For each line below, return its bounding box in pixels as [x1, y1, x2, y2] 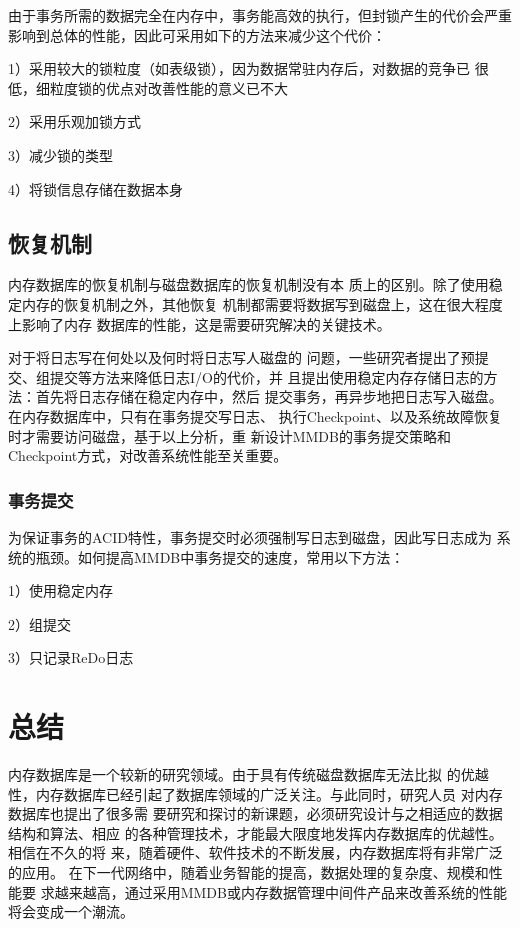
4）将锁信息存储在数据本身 [8, 178, 183, 199]
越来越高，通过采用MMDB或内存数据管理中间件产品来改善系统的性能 [54, 881, 507, 902]
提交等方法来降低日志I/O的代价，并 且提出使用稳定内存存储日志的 [49, 366, 484, 387]
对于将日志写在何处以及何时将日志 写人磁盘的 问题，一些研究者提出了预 [8, 347, 475, 368]
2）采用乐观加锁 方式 [8, 111, 141, 132]
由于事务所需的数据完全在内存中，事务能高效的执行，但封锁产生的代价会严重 [8, 5, 512, 25]
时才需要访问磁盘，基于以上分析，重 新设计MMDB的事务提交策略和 [8, 425, 451, 446]
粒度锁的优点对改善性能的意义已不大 [49, 77, 288, 98]
